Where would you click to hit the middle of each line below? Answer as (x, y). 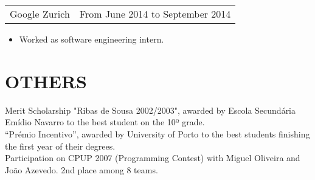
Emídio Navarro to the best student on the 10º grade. (105, 122)
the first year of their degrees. (60, 146)
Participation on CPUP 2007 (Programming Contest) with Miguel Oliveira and (153, 158)
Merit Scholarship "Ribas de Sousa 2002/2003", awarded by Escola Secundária (151, 110)
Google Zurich (40, 14)
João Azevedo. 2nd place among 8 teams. (81, 169)
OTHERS (46, 81)
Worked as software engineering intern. (92, 39)
